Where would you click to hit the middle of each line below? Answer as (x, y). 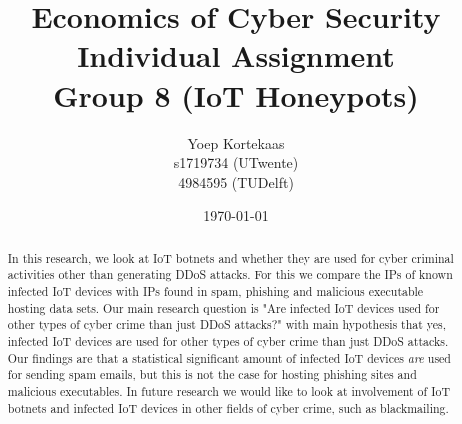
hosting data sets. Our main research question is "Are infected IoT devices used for (223, 307)
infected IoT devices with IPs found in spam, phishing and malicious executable (215, 290)
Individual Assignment (236, 55)
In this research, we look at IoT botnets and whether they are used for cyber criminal (230, 257)
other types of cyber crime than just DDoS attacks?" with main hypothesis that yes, (227, 324)
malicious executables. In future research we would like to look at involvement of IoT (228, 390)
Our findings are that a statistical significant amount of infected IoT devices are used (229, 357)
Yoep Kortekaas (236, 142)
